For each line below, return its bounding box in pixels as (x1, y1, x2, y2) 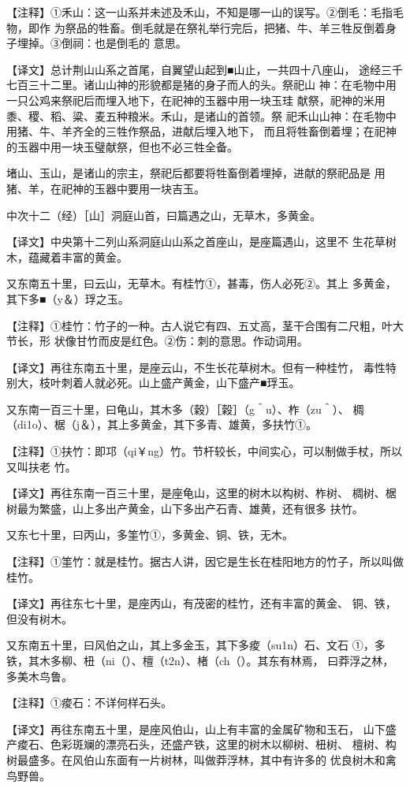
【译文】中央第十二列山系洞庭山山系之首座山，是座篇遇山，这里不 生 (6, 233, 363, 250)
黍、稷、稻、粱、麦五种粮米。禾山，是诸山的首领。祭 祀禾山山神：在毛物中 (6, 107, 397, 124)
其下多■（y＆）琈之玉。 (6, 290, 129, 307)
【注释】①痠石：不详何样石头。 (6, 694, 172, 711)
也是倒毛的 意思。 (94, 35, 187, 51)
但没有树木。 (6, 610, 73, 626)
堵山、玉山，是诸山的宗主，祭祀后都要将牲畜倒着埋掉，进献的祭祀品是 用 (6, 165, 386, 181)
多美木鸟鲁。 (6, 667, 73, 684)
